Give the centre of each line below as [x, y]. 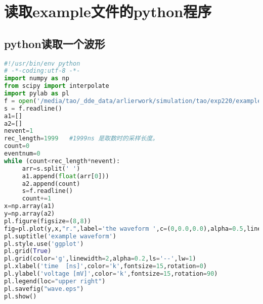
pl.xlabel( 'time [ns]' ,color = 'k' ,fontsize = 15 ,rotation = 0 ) [105, 266]
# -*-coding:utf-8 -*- [42, 71]
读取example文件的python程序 [108, 11]
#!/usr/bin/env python [42, 63]
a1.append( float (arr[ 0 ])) [65, 176]
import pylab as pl [37, 94]
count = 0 [17, 146]
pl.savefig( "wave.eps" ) [44, 289]
